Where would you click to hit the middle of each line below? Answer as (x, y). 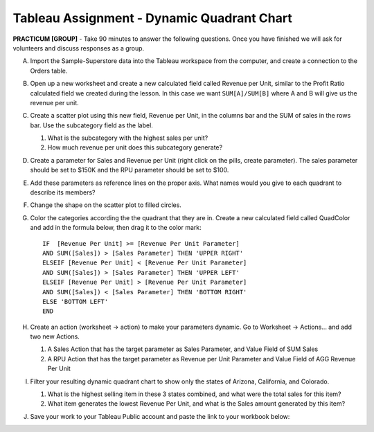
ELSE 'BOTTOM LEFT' (75, 301)
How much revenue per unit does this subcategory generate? (135, 147)
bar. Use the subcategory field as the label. (92, 125)
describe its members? (63, 192)
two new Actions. (55, 336)
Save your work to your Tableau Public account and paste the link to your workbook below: (160, 416)
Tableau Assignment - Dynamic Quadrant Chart (152, 18)
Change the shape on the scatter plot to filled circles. (106, 205)
